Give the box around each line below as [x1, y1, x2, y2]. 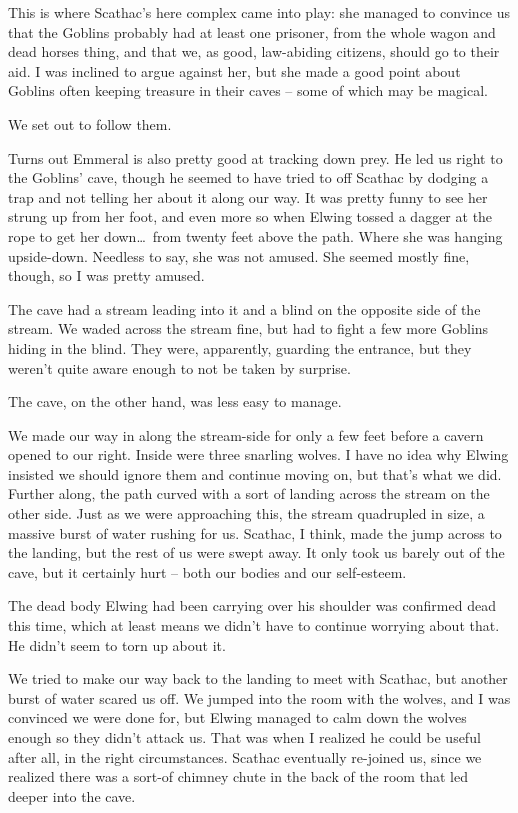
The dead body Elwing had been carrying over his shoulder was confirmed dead [8, 595, 496, 616]
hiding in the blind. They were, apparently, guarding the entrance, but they [8, 337, 472, 358]
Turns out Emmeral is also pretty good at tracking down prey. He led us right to [8, 147, 503, 168]
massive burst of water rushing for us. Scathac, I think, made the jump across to [8, 522, 502, 543]
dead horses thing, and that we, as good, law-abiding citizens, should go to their [8, 41, 500, 62]
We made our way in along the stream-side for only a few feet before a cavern [8, 424, 484, 445]
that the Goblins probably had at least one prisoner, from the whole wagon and [8, 21, 496, 42]
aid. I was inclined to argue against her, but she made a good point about [8, 60, 461, 81]
